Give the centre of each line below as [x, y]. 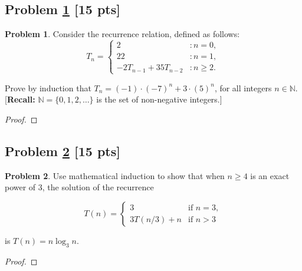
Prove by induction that [48, 87]
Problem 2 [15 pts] [63, 151]
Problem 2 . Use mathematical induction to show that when [115, 175]
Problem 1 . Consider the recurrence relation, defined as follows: [122, 34]
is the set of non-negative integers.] [159, 99]
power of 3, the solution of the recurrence [79, 187]
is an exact [270, 175]
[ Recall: [20, 99]
